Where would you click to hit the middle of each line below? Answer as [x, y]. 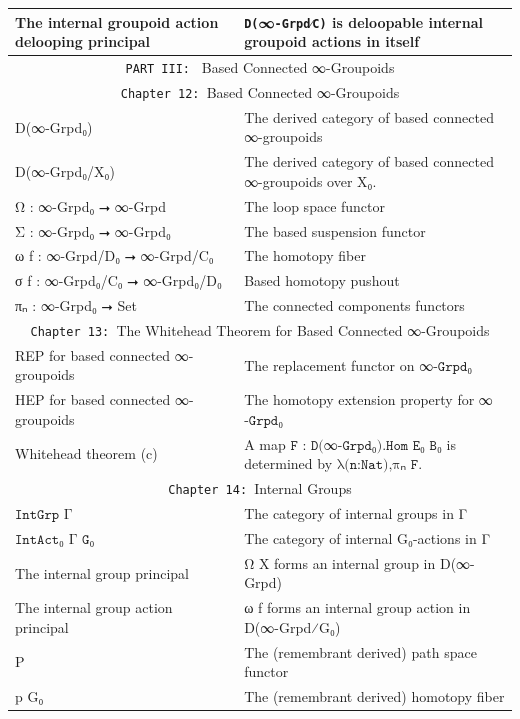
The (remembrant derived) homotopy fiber [374, 696]
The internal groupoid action [117, 21]
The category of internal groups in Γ [356, 513]
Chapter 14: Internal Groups [260, 488]
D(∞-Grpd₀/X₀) [65, 171]
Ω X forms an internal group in [340, 562]
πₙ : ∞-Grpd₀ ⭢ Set [76, 305]
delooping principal [82, 41]
